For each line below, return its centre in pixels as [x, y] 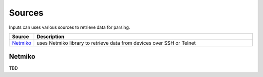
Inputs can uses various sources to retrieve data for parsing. [69, 27]
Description [51, 37]
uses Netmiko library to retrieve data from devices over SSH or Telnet [116, 43]
